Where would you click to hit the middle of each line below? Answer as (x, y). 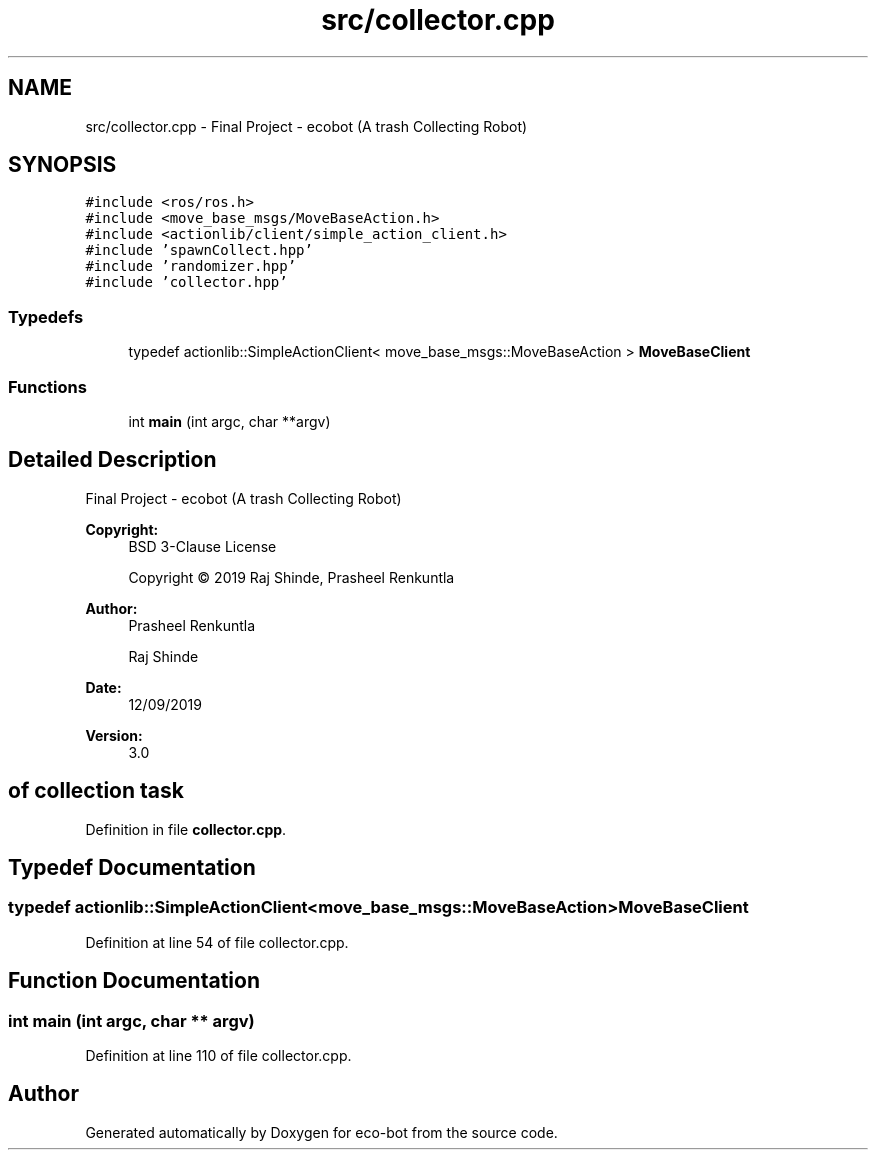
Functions (47, 386)
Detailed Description (112, 460)
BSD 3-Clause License (202, 546)
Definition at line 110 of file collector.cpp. (218, 1056)
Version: (114, 735)
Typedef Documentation (132, 868)
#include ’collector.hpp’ (186, 282)
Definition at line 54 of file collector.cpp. (217, 942)
